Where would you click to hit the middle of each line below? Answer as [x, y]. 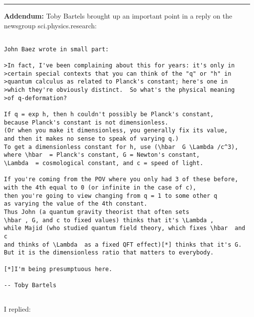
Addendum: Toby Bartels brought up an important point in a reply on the [118, 16]
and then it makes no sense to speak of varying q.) [91, 139]
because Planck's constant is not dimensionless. [86, 122]
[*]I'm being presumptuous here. [58, 269]
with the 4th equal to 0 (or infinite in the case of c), [100, 188]
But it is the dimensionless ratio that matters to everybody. [109, 253]
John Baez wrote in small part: [56, 49]
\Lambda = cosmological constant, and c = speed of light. [104, 163]
